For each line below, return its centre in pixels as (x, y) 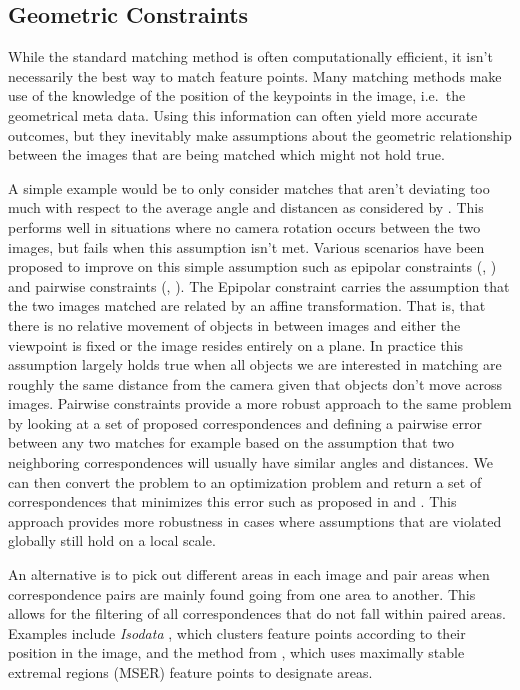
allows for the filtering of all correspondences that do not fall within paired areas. (257, 613)
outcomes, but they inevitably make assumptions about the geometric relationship (260, 134)
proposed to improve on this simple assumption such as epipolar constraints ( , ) (252, 266)
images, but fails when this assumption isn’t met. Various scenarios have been (246, 246)
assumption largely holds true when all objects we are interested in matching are (255, 364)
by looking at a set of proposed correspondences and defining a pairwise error (245, 422)
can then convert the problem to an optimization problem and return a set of (245, 481)
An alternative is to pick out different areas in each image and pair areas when (249, 574)
